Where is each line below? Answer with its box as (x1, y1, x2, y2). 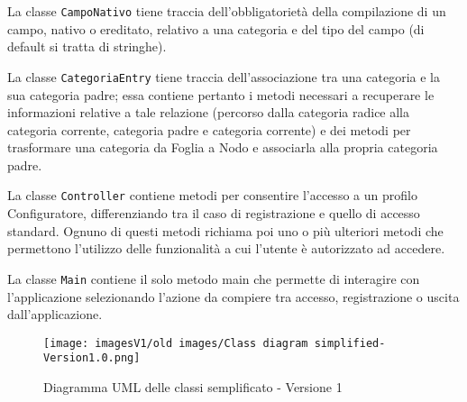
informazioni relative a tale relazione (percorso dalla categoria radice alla (7, 103, 410, 122)
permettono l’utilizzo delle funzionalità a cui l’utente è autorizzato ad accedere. (7, 239, 445, 258)
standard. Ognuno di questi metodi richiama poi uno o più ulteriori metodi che (7, 221, 444, 240)
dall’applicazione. (7, 305, 103, 324)
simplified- (314, 336, 386, 350)
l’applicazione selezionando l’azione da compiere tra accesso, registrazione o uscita (7, 287, 460, 306)
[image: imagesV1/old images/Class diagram (43, 336, 308, 350)
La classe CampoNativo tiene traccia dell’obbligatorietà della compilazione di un (7, 2, 446, 20)
